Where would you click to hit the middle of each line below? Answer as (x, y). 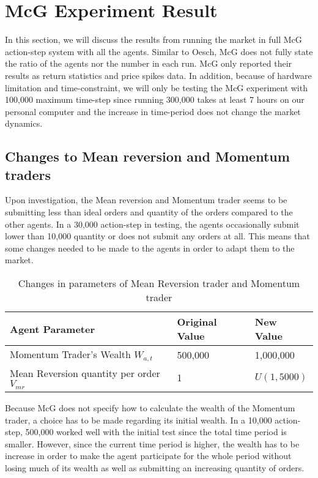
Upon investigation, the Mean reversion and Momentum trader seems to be (146, 200)
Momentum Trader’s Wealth (70, 354)
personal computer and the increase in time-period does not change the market (153, 111)
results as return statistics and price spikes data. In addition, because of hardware (158, 75)
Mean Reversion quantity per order (85, 373)
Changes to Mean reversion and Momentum (147, 156)
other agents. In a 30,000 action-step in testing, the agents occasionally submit (152, 224)
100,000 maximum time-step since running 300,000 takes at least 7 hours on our (155, 99)
